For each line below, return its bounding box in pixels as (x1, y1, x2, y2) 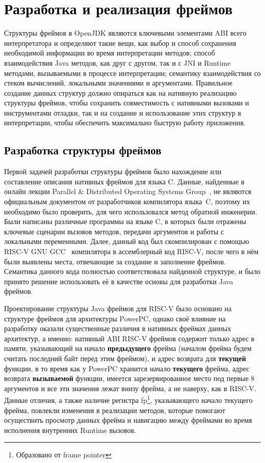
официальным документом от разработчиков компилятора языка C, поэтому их (4, 196, 250, 207)
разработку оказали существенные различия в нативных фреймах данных (4, 323, 231, 334)
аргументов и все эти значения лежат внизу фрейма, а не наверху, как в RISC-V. (4, 383, 256, 393)
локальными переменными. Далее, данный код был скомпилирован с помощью (4, 236, 249, 247)
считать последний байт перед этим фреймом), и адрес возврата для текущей (4, 352, 246, 363)
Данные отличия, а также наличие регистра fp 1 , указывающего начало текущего (4, 393, 253, 405)
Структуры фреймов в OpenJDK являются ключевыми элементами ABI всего (4, 28, 247, 38)
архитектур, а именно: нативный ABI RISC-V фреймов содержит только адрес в (4, 333, 255, 343)
